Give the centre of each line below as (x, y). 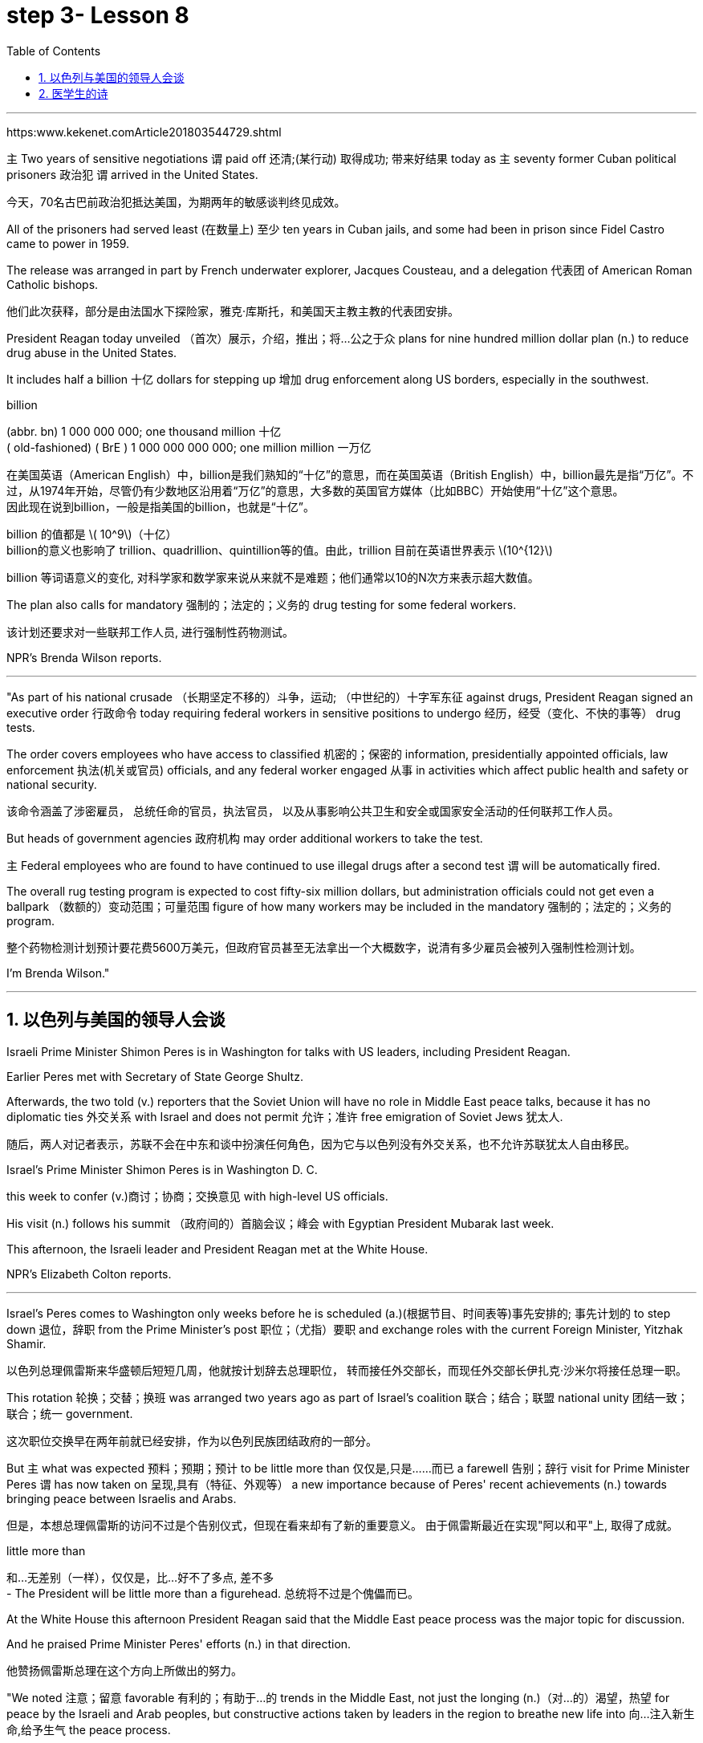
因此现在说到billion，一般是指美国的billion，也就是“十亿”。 (161, 506)
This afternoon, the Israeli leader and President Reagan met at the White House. (217, 1249)
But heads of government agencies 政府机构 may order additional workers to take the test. (245, 838)
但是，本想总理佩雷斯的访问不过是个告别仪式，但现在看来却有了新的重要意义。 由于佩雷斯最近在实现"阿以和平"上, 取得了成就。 (342, 1525)
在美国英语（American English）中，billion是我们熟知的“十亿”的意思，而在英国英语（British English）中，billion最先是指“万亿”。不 (350, 474)
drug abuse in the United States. (92, 352)
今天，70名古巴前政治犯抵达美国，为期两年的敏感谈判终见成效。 (176, 201)
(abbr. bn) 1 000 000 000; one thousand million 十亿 (144, 431)
